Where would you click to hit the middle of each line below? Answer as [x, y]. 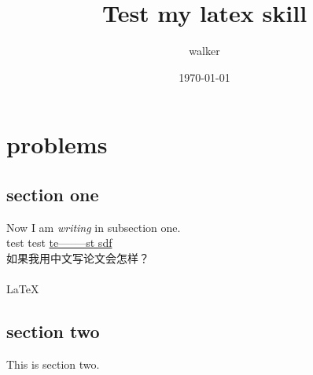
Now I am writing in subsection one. [94, 227]
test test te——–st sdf [59, 243]
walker [204, 51]
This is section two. [53, 364]
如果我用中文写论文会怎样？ [78, 257]
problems [57, 144]
